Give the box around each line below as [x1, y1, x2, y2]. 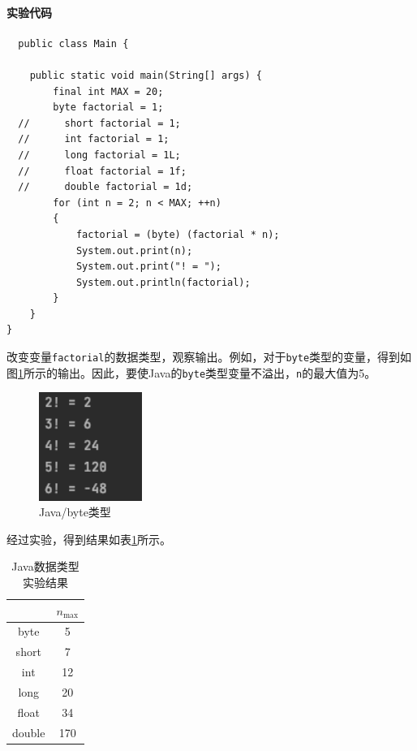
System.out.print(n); [75, 244, 193, 257]
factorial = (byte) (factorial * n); [75, 228, 280, 240]
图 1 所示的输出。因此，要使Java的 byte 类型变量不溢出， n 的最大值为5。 [6, 364, 376, 381]
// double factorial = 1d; [18, 181, 193, 193]
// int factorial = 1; [18, 133, 170, 145]
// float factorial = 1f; [18, 165, 187, 177]
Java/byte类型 [39, 503, 111, 520]
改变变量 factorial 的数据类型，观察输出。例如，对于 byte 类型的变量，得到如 [6, 348, 412, 365]
